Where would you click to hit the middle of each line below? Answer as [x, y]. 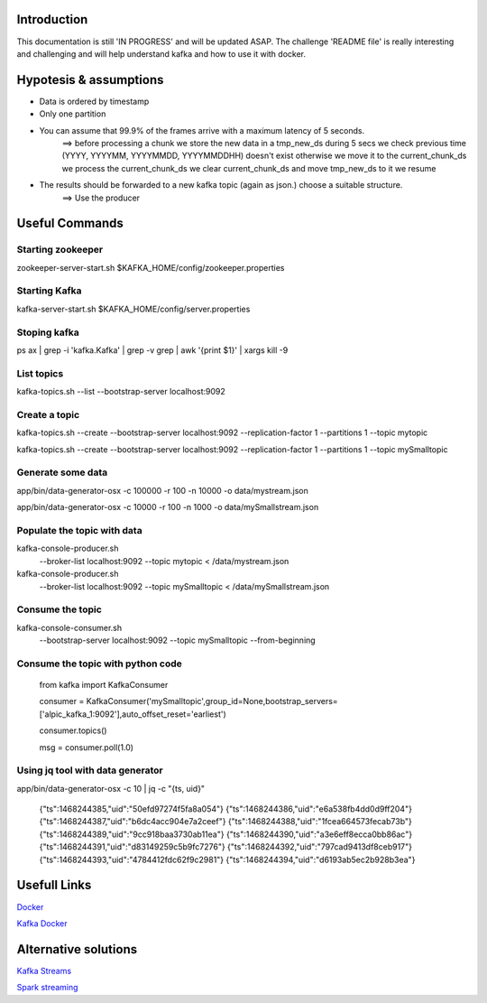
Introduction [52, 19]
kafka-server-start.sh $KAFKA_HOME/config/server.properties [133, 309]
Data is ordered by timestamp [94, 101]
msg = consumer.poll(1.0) [87, 747]
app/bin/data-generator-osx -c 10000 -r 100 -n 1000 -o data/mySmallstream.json [168, 507]
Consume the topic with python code [99, 664]
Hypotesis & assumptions [90, 80]
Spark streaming [47, 988]
